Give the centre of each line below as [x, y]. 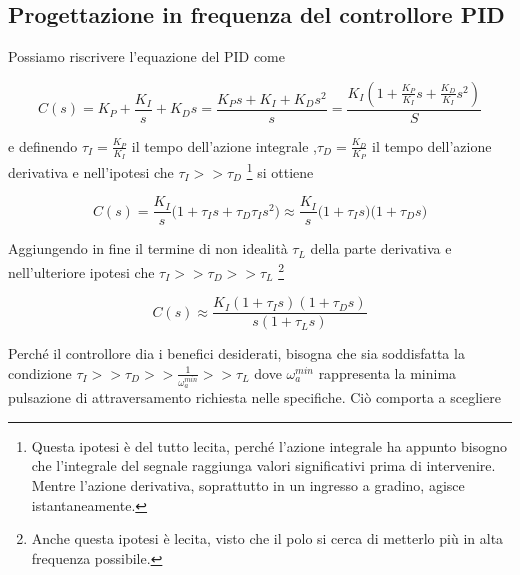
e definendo [43, 145]
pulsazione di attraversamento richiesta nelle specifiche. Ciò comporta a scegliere [254, 397]
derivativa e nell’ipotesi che [91, 171]
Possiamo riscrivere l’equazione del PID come [147, 56]
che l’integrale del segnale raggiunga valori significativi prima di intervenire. [263, 465]
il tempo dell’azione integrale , [224, 145]
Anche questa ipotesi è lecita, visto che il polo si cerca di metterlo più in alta [267, 538]
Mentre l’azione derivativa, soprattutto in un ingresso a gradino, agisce [248, 484]
